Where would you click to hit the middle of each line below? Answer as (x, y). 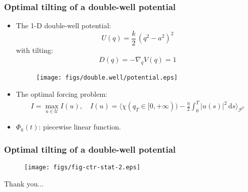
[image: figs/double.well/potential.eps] (107, 78)
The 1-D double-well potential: (64, 25)
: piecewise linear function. (80, 127)
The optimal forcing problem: (61, 93)
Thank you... (24, 183)
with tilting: (34, 50)
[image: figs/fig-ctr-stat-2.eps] (82, 168)
